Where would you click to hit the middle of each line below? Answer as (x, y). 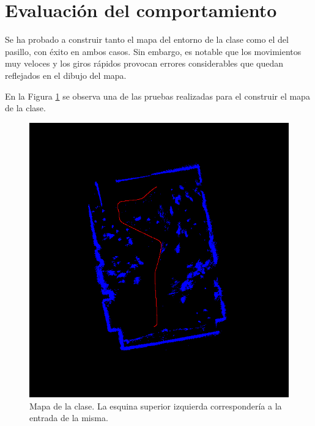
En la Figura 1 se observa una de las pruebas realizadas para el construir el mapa (157, 96)
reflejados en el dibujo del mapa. (66, 75)
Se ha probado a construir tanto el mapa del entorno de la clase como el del (147, 39)
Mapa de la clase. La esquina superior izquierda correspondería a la (156, 406)
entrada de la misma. (69, 418)
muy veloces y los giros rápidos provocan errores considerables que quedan (144, 63)
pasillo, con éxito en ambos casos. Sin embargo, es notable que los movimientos (153, 51)
